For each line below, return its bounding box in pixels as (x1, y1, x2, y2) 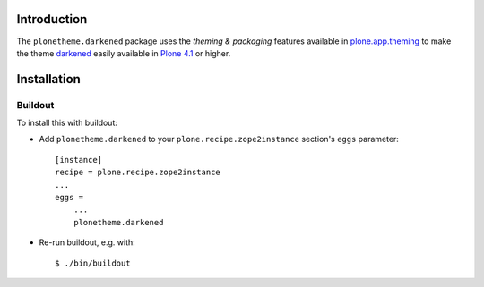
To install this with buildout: (16, 117, 118, 129)
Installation (16, 72, 81, 87)
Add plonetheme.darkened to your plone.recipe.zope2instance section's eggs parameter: (39, 134, 399, 145)
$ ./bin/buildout (55, 257, 131, 268)
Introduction (16, 12, 88, 27)
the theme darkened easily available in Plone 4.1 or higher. (16, 47, 231, 58)
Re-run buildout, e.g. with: (39, 237, 136, 248)
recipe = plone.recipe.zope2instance (55, 167, 221, 178)
